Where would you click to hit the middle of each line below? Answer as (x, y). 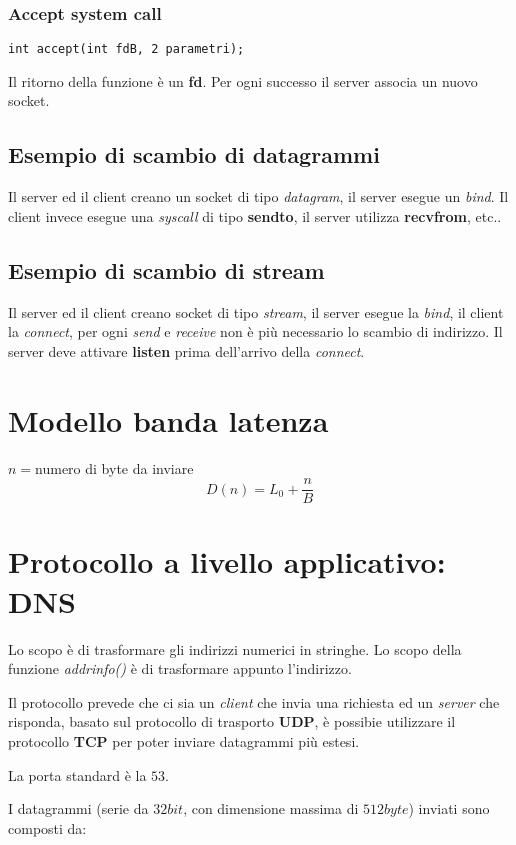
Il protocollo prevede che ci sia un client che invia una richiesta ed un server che (254, 701)
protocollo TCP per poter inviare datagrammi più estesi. (184, 740)
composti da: (47, 827)
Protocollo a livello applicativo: (227, 561)
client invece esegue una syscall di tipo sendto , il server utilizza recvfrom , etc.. (255, 215)
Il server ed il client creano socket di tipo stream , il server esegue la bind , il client (256, 311)
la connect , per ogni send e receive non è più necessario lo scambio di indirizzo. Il (255, 331)
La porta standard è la (77, 774)
